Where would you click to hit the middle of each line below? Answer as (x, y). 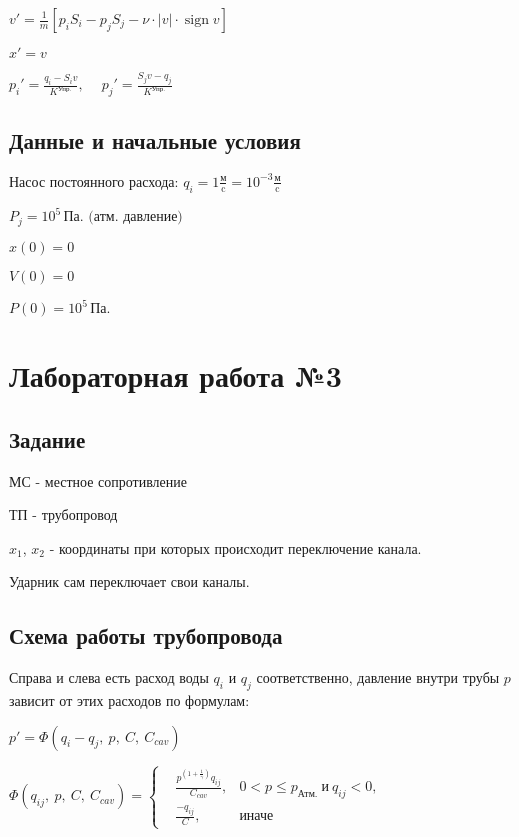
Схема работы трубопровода (146, 635)
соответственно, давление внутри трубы (378, 677)
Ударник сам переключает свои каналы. (129, 581)
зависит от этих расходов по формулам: (129, 699)
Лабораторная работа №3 (175, 375)
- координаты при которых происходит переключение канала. (235, 547)
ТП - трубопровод (63, 514)
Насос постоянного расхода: (94, 182)
